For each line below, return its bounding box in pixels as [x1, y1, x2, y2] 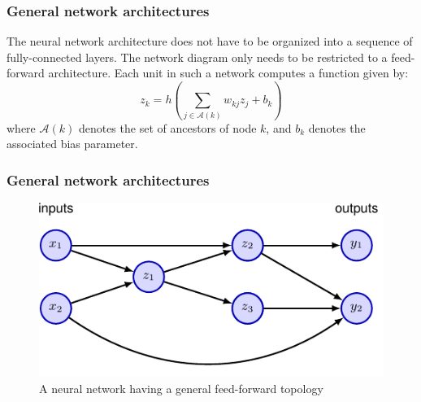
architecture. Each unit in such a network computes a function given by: [48, 64, 409, 81]
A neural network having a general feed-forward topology [39, 380, 323, 396]
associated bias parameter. [7, 135, 138, 152]
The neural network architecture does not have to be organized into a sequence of [7, 33, 413, 50]
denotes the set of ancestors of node [78, 119, 257, 136]
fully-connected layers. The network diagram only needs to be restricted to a [7, 48, 388, 65]
